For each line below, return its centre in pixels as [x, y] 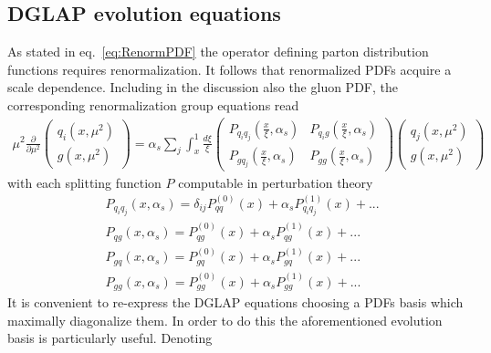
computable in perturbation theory [276, 182]
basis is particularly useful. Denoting [110, 338]
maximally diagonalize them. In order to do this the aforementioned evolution [225, 320]
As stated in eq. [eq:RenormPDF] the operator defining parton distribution [218, 52]
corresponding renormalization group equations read [153, 104]
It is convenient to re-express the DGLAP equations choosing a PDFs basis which [235, 302]
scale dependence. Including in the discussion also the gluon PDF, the [203, 87]
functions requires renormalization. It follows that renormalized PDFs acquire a [230, 69]
